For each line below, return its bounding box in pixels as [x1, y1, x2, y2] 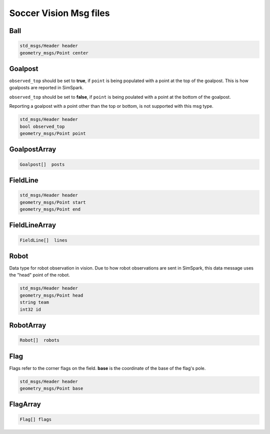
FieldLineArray [9, 221, 56, 230]
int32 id [19, 306, 41, 312]
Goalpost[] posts [19, 161, 65, 167]
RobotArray [9, 321, 46, 329]
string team [19, 300, 49, 305]
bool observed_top [19, 123, 65, 129]
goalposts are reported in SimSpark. [9, 85, 84, 91]
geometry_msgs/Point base [19, 386, 83, 391]
